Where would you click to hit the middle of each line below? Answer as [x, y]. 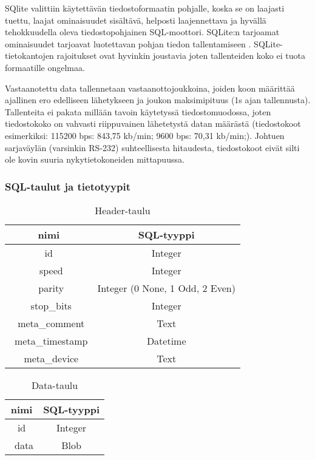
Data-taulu [55, 385]
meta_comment [51, 323]
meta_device [51, 358]
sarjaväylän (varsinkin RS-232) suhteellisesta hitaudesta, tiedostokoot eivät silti [152, 147]
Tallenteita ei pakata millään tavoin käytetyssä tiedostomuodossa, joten [138, 111]
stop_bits [51, 305]
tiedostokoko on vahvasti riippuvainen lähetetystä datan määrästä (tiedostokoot [153, 123]
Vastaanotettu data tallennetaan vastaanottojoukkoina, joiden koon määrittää [150, 88]
